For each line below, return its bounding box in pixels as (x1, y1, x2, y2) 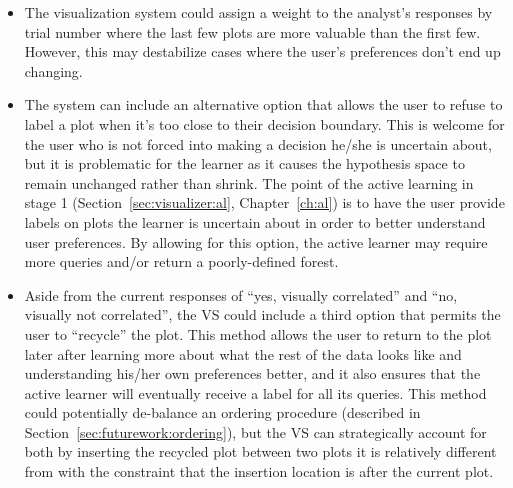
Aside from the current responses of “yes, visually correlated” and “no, (24, 284, 458, 305)
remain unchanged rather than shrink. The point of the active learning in (24, 172, 474, 193)
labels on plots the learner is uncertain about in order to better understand (24, 211, 486, 232)
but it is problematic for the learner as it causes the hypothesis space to (24, 153, 465, 174)
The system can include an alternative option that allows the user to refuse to (24, 94, 503, 115)
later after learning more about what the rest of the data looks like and (24, 343, 462, 364)
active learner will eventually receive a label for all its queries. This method (24, 382, 487, 403)
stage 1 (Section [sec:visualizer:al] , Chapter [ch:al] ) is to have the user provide (24, 192, 505, 213)
